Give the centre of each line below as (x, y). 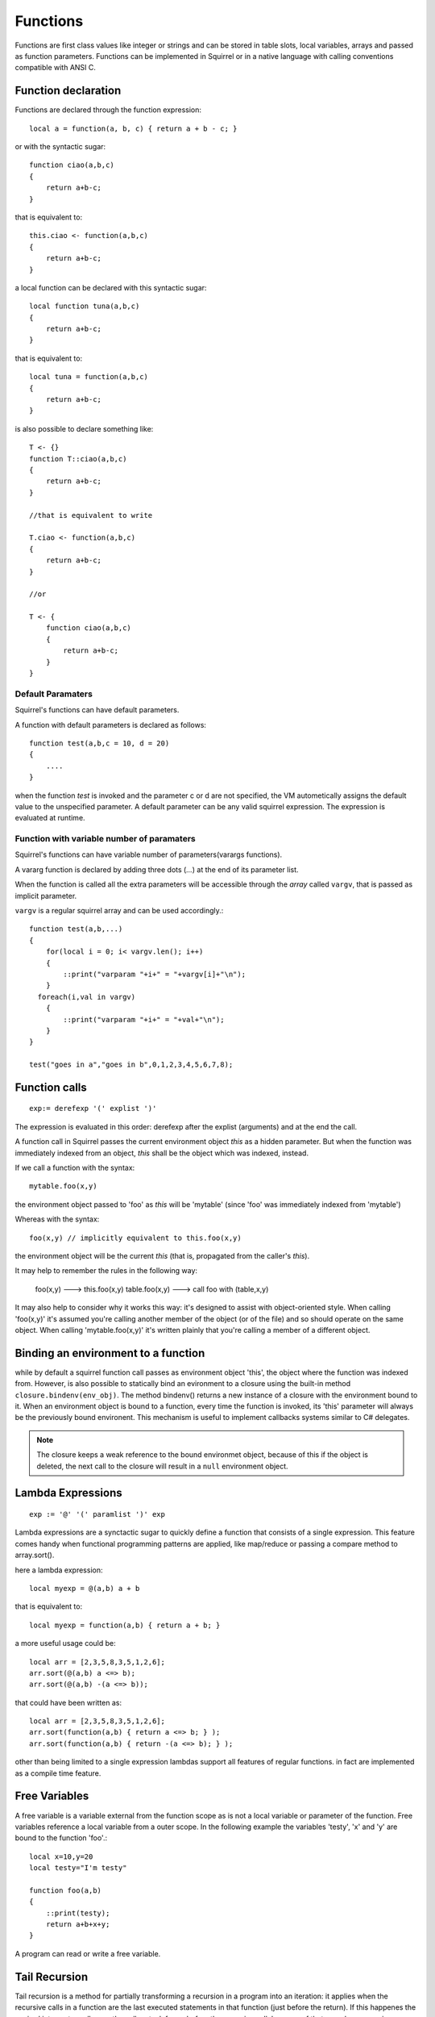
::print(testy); (78, 1913)
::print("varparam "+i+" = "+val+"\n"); (144, 1019)
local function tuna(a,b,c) (85, 306)
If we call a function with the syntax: (75, 1168)
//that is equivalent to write (91, 515)
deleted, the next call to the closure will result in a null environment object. (163, 1466)
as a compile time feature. (58, 1773)
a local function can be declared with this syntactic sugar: (111, 287)
